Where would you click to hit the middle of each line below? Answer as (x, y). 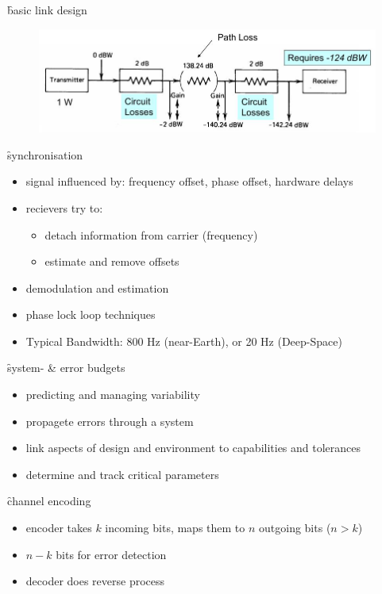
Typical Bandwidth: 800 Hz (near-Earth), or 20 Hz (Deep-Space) (184, 341)
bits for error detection (111, 554)
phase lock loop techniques (91, 314)
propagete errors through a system (110, 421)
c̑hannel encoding (49, 501)
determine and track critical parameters (122, 474)
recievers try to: (64, 207)
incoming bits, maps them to (175, 528)
